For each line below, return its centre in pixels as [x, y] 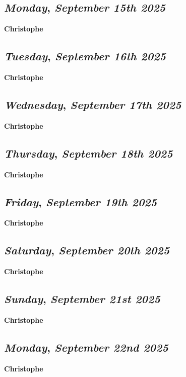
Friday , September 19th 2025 [81, 201]
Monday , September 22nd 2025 [86, 347]
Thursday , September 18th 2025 [88, 153]
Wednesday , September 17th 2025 [93, 104]
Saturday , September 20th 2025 [87, 250]
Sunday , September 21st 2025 [82, 299]
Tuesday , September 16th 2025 [85, 56]
